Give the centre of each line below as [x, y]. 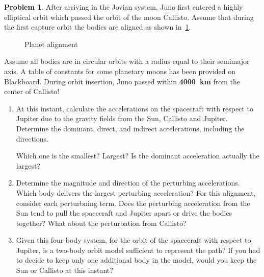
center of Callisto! [32, 91]
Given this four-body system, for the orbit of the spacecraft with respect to [134, 240]
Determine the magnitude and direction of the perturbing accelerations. [128, 183]
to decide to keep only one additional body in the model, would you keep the [136, 260]
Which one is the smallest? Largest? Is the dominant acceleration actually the [138, 156]
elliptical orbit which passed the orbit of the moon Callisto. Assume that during [129, 17]
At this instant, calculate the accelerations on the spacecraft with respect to [135, 108]
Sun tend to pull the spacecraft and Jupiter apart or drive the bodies [124, 213]
